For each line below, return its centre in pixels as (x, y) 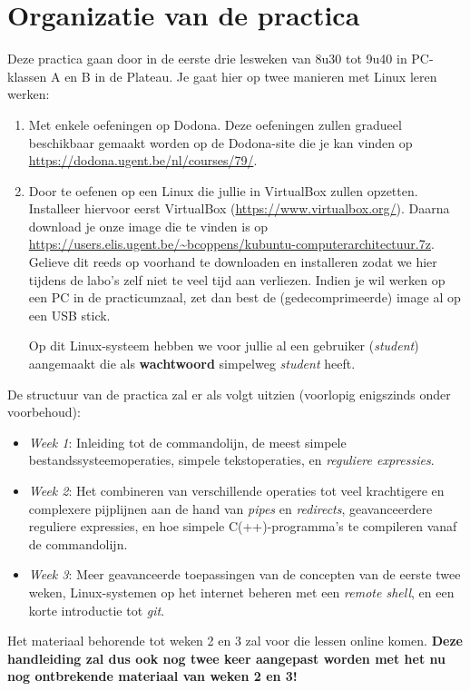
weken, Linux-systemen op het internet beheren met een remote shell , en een (241, 592)
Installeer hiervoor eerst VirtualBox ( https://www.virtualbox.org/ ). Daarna (239, 208)
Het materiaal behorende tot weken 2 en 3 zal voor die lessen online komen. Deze (235, 641)
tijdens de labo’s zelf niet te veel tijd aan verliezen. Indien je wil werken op (237, 279)
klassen (27, 76)
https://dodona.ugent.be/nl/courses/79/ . (143, 160)
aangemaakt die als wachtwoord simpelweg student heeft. (192, 364)
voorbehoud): (44, 412)
